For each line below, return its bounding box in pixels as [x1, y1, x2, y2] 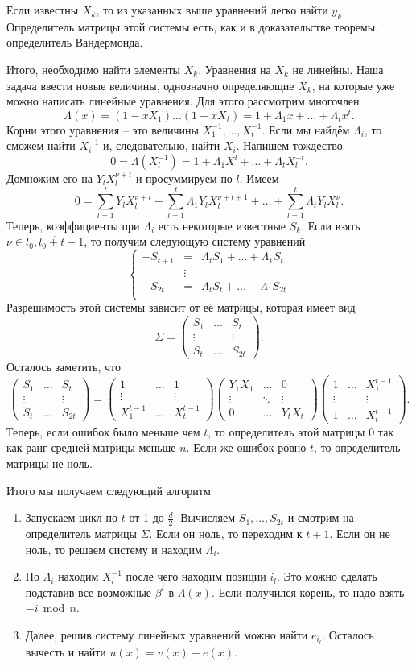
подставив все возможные [25, 583, 152, 600]
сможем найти [6, 137, 76, 154]
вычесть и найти [25, 643, 106, 660]
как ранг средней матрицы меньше [6, 439, 176, 456]
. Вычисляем [173, 509, 236, 526]
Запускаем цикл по [25, 509, 118, 526]
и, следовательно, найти [102, 137, 220, 154]
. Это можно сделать [276, 568, 377, 585]
